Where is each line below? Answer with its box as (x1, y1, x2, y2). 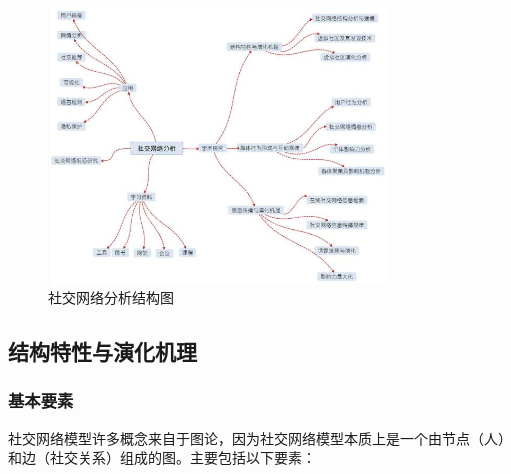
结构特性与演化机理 (8, 336, 197, 367)
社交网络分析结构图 (48, 287, 174, 308)
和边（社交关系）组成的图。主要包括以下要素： (8, 447, 316, 468)
